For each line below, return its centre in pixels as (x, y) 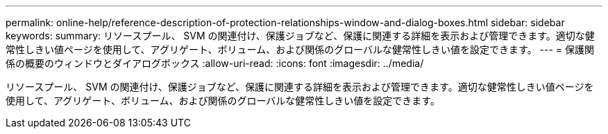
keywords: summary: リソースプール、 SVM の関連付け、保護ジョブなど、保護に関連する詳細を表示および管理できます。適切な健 (300, 36)
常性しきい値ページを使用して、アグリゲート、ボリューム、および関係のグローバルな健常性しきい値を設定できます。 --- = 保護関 (300, 49)
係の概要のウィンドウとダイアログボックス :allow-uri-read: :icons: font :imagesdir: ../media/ (215, 63)
